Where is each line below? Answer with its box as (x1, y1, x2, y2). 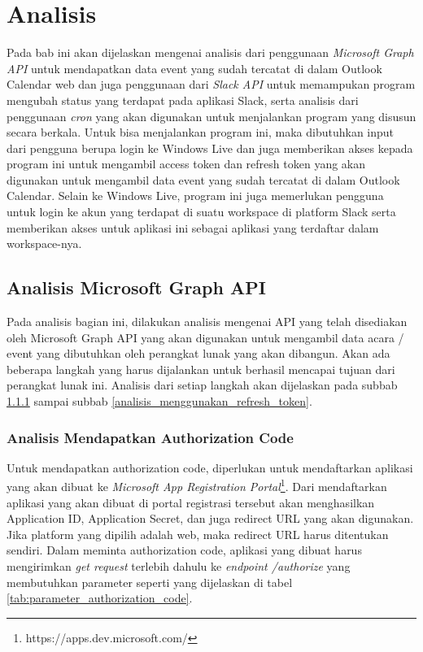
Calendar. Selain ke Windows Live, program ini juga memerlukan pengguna (7, 187, 384, 204)
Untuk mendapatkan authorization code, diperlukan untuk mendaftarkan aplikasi (7, 459, 413, 476)
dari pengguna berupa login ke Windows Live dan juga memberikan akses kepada (7, 139, 413, 156)
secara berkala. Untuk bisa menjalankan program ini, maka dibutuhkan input (7, 124, 395, 141)
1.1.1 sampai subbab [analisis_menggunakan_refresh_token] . (7, 393, 312, 410)
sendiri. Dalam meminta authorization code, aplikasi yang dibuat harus (7, 541, 362, 559)
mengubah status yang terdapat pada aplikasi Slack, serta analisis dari (7, 91, 359, 108)
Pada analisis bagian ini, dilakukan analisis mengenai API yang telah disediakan (7, 313, 408, 330)
